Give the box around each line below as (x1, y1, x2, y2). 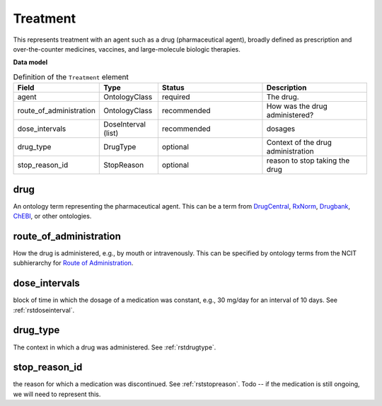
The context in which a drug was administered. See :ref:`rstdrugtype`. (13, 343, 216, 352)
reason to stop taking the (266, 156, 350, 166)
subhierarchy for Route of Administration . (13, 259, 134, 267)
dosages (266, 124, 296, 134)
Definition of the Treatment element (13, 71, 129, 81)
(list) (103, 128, 119, 138)
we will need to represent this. (13, 390, 101, 398)
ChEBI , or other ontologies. (13, 212, 92, 220)
